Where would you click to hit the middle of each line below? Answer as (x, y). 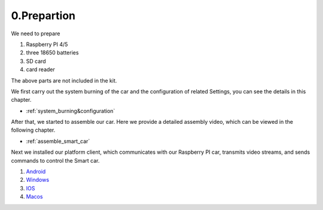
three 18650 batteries (52, 53)
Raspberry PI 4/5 (47, 44)
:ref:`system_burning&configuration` (71, 111)
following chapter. (33, 130)
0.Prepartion (43, 16)
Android (36, 172)
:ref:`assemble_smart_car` (58, 141)
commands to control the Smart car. (55, 160)
